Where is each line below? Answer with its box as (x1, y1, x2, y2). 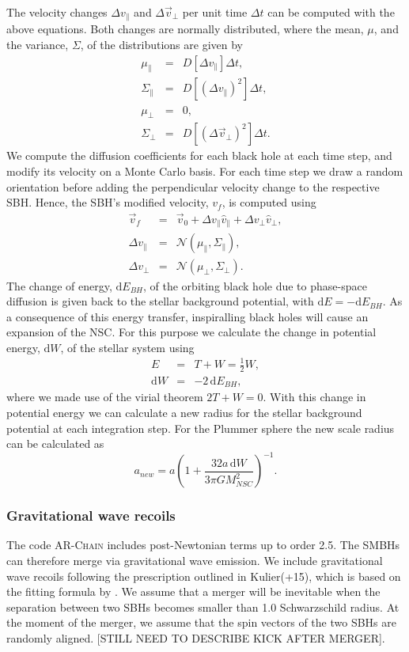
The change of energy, (6, 277, 112, 294)
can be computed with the (267, 4, 395, 20)
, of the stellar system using (60, 339, 195, 355)
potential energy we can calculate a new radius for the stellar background (6, 404, 362, 420)
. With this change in (263, 389, 366, 405)
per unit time (182, 4, 248, 20)
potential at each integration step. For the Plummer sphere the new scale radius (6, 419, 395, 436)
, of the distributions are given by (80, 36, 243, 53)
